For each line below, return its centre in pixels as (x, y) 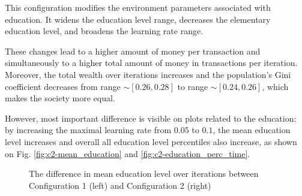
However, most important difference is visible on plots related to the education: (151, 118)
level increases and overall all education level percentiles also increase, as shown (151, 141)
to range (193, 86)
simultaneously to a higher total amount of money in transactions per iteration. (151, 63)
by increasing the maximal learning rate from (88, 130)
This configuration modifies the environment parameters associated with (138, 7)
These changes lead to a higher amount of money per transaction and (133, 51)
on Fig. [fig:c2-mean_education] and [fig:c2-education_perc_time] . (128, 153)
